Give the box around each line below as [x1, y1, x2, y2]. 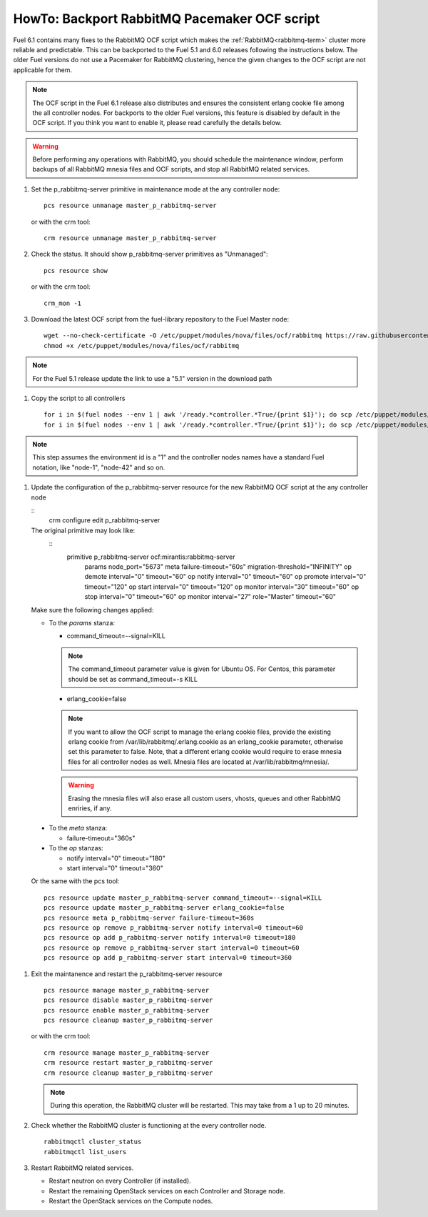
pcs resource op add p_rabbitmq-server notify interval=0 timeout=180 [44, 933, 296, 942]
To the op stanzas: [49, 844, 103, 853]
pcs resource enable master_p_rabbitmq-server [44, 1006, 210, 1014]
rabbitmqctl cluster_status [44, 1138, 142, 1146]
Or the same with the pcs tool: [31, 877, 120, 885]
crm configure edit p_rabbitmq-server [49, 516, 160, 525]
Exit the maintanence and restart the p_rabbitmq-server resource [31, 969, 223, 978]
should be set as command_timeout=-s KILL [68, 675, 198, 683]
